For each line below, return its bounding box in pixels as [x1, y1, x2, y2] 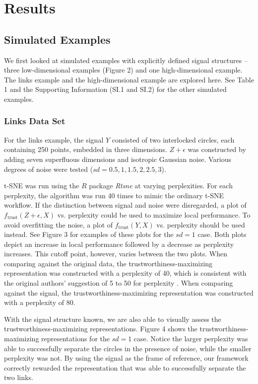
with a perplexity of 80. [4, 297, 75, 307]
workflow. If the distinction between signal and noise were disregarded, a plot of [4, 200, 247, 210]
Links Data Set [4, 115, 65, 127]
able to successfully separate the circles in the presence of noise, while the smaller [4, 343, 252, 353]
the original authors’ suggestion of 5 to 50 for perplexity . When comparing [4, 278, 233, 288]
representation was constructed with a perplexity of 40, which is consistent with [4, 268, 247, 278]
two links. [4, 372, 33, 383]
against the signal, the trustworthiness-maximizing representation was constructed [4, 287, 254, 298]
